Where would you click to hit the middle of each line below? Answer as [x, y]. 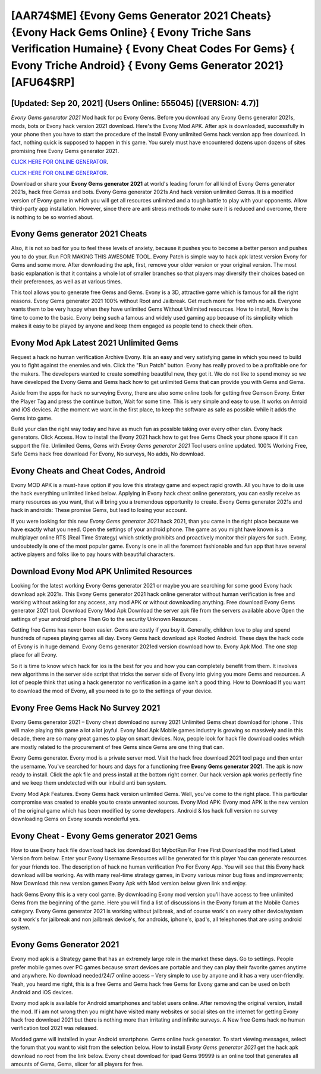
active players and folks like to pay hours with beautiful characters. [93, 554]
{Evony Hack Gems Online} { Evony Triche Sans [131, 32]
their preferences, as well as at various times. [67, 282]
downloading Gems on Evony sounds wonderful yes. [75, 819]
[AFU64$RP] [43, 82]
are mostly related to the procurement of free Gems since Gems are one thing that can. [117, 747]
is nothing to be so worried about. [52, 217]
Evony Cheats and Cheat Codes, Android [88, 471]
